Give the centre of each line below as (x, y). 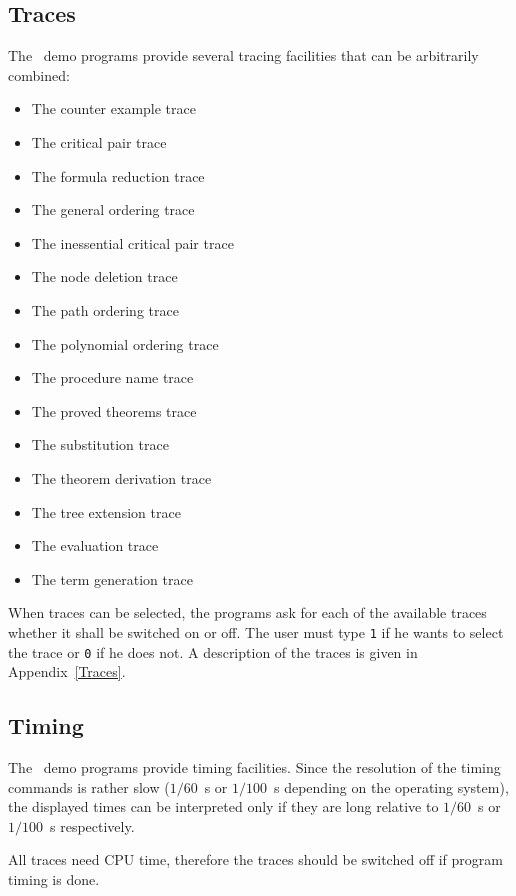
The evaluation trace (95, 545)
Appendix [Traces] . (67, 671)
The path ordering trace (105, 309)
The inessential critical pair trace (132, 242)
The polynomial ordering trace (125, 343)
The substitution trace (100, 444)
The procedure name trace (112, 377)
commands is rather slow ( (89, 786)
